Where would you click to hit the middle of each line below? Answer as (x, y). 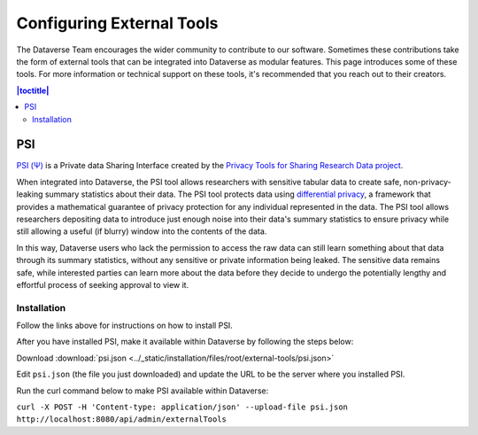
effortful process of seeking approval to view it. (103, 284)
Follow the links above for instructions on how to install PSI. (125, 326)
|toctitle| (33, 90)
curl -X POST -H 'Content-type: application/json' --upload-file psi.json (182, 407)
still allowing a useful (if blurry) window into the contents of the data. (142, 231)
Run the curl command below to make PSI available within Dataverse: (143, 391)
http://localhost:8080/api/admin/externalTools (122, 419)
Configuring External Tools (117, 23)
